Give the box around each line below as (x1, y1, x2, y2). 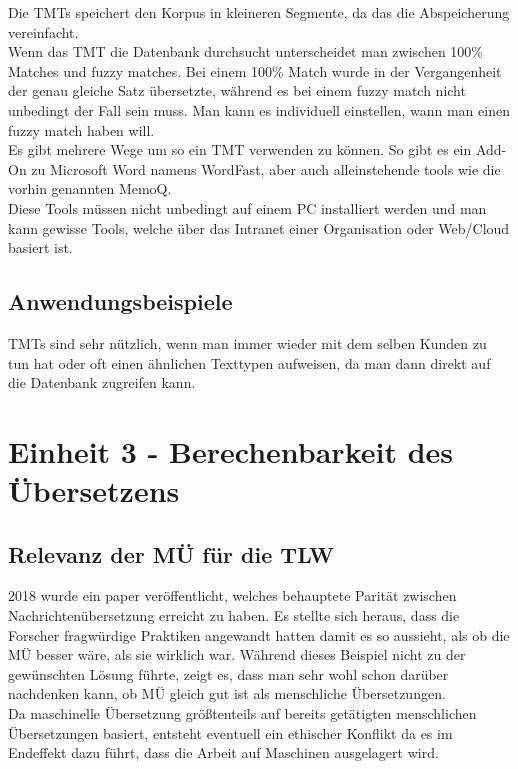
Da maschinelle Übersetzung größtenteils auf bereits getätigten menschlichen (8, 703, 477, 724)
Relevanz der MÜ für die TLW (8, 538, 334, 569)
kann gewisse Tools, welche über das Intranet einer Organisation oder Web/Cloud (8, 217, 510, 238)
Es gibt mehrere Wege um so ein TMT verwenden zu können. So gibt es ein (8, 139, 472, 160)
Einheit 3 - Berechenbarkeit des (8, 430, 454, 471)
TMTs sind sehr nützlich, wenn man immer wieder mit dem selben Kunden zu (8, 332, 487, 353)
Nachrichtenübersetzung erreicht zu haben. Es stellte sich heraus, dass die (8, 605, 460, 626)
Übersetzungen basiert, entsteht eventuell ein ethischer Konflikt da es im (8, 722, 453, 743)
